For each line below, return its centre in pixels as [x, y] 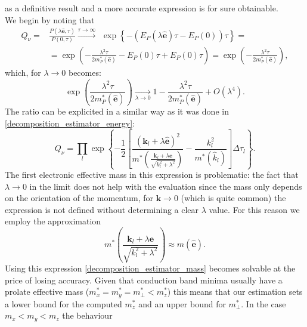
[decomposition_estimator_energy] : [70, 123]
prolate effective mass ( [47, 291]
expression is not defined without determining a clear [102, 209]
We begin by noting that [50, 19]
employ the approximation [53, 221]
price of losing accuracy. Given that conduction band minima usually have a [144, 280]
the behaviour [87, 315]
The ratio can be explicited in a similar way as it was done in [117, 111]
